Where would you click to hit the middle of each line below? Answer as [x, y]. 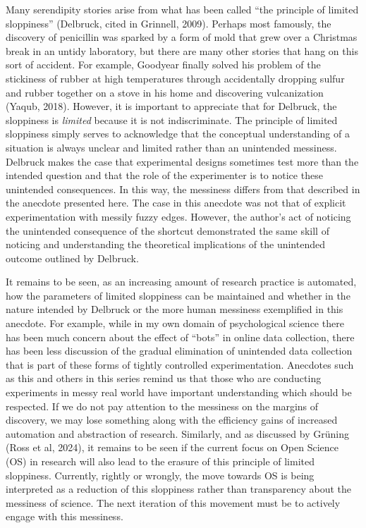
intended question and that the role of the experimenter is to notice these [164, 175]
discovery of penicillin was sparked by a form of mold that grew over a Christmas [182, 37]
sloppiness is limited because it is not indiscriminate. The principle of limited [172, 119]
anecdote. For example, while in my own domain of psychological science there [175, 323]
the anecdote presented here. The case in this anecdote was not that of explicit [176, 203]
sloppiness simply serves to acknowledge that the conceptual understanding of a [178, 134]
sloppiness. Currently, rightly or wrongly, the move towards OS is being [160, 475]
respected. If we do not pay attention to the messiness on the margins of [162, 406]
